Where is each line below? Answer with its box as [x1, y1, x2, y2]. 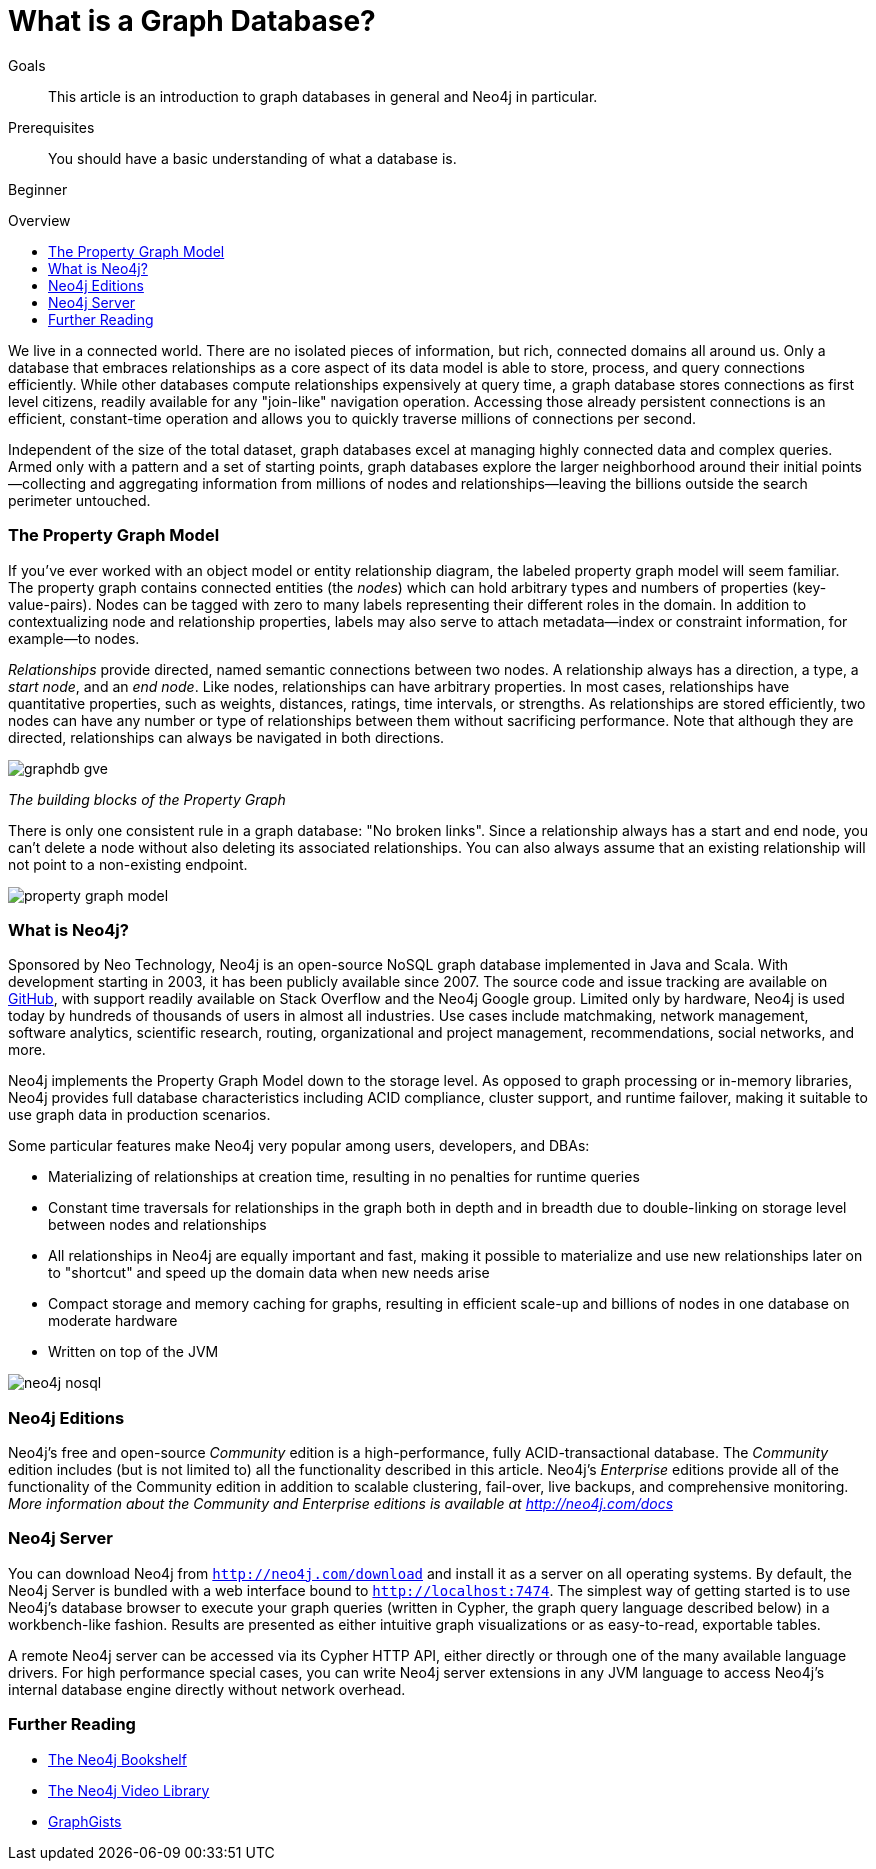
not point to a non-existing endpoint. [8, 855, 248, 873]
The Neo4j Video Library [48, 1781, 210, 1799]
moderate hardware [48, 1312, 178, 1330]
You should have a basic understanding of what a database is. [48, 149, 457, 167]
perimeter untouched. [8, 491, 151, 509]
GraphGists [48, 1812, 122, 1830]
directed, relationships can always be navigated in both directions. [8, 728, 445, 746]
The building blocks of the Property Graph [8, 790, 286, 808]
